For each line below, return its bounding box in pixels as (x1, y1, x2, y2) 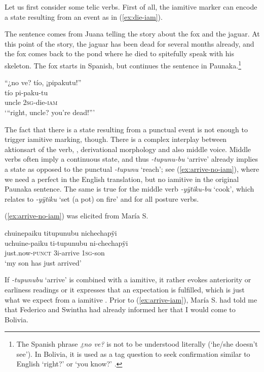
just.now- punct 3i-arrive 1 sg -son (5, 247, 105, 258)
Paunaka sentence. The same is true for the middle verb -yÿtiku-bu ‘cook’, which (5, 183, 254, 194)
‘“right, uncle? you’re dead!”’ (5, 107, 95, 117)
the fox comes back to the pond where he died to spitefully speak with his (5, 48, 234, 59)
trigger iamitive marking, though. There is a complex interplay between (5, 134, 227, 144)
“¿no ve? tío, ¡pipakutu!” (5, 77, 82, 88)
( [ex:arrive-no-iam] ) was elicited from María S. (5, 210, 148, 221)
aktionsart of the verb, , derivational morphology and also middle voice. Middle (5, 143, 251, 154)
